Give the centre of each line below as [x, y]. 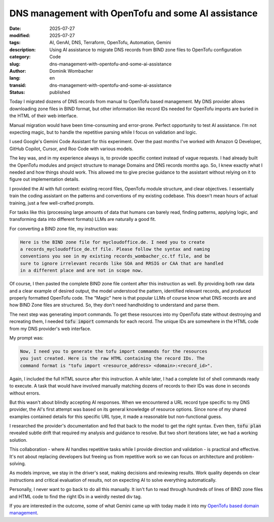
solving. [18, 464]
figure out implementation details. [44, 179]
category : [20, 57]
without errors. [25, 393]
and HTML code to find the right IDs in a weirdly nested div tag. [76, 496]
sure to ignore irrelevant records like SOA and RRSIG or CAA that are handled [122, 263]
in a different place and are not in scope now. [82, 271]
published [60, 92]
